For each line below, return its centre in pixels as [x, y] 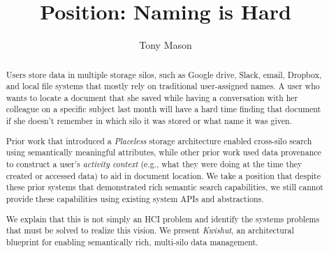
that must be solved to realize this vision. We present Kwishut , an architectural [150, 230]
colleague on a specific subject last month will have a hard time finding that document [163, 109]
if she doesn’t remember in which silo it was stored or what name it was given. [149, 121]
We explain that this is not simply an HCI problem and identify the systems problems [163, 219]
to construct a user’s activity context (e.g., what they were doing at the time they [154, 164]
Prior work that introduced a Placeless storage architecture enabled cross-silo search [159, 140]
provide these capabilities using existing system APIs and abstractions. [135, 198]
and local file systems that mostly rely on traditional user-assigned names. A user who [163, 86]
